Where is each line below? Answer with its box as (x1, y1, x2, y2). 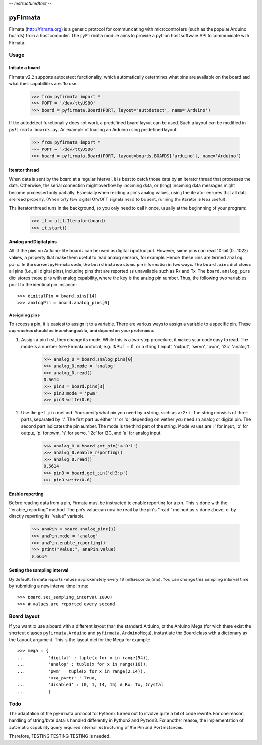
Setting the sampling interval (9, 567, 69, 573)
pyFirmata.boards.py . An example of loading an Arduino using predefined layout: (9, 127, 178, 132)
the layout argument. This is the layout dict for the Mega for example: (9, 636, 150, 643)
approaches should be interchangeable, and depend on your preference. (9, 328, 155, 333)
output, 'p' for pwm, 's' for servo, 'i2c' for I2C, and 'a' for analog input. (21, 430, 162, 436)
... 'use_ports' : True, (17, 675, 97, 680)
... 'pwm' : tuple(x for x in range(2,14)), (17, 668, 146, 674)
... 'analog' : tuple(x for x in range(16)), (17, 662, 148, 667)
